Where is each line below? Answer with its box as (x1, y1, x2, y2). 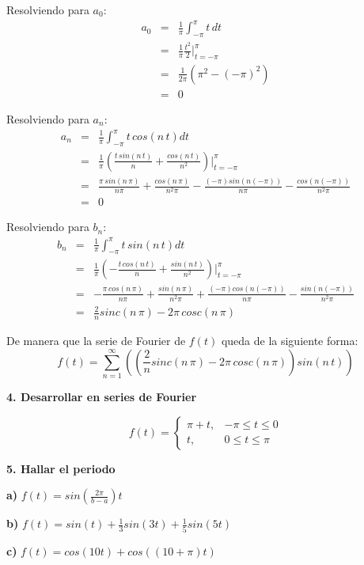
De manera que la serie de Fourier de (6, 332, 186, 349)
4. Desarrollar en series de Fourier (6, 389, 197, 405)
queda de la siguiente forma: (221, 332, 358, 349)
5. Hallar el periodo (6, 460, 116, 476)
